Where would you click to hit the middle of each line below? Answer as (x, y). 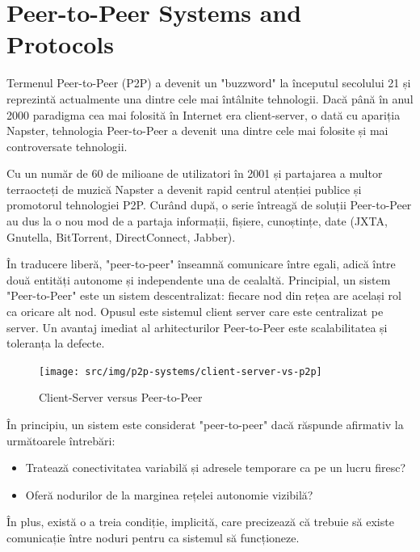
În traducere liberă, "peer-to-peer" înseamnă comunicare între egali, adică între (201, 264)
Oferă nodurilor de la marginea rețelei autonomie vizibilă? (169, 494)
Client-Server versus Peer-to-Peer (121, 397)
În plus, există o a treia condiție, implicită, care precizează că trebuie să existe (200, 522)
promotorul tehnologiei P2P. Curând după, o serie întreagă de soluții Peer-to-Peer (209, 205)
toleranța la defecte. (56, 343)
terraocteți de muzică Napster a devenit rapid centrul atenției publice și (184, 189)
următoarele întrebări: (61, 440)
